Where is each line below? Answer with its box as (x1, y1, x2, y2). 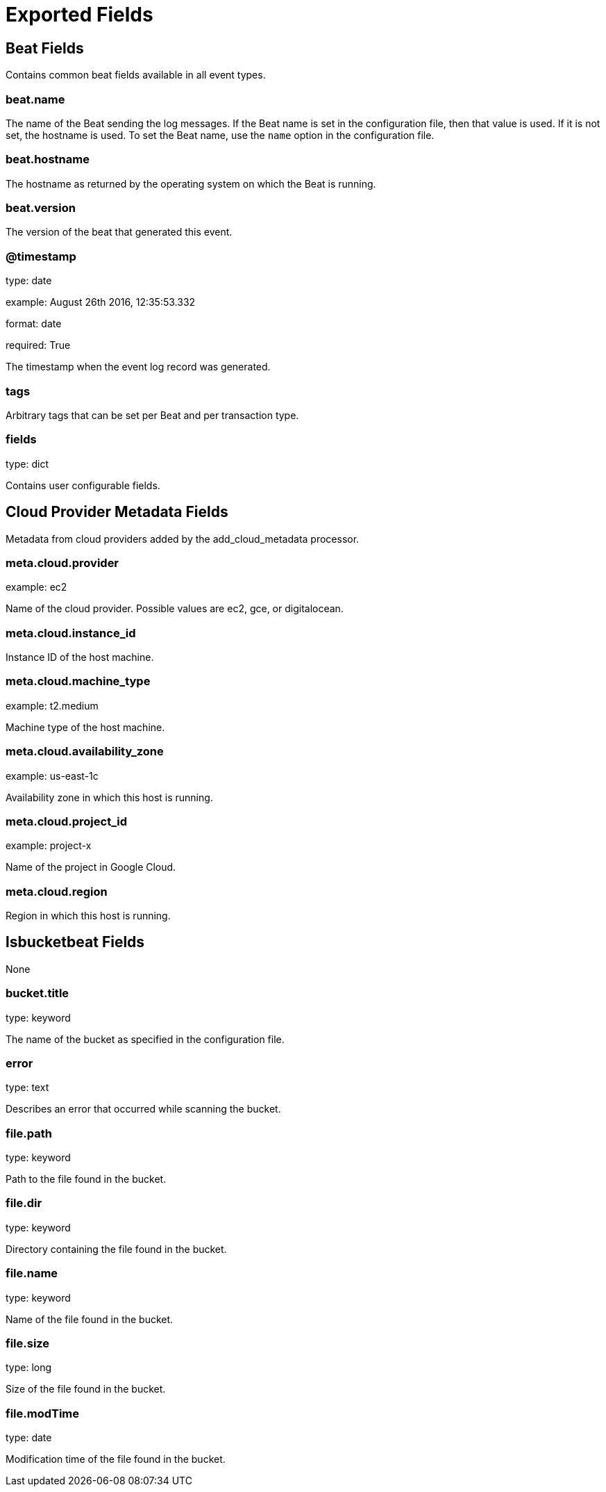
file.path (6, 1126, 52, 1140)
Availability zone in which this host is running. (6, 791, 213, 803)
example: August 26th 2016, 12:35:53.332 (6, 296, 196, 309)
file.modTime (6, 1406, 80, 1420)
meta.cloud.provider (6, 555, 119, 570)
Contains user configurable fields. (6, 479, 160, 491)
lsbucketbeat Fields (6, 933, 145, 951)
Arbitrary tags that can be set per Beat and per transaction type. (6, 409, 299, 421)
